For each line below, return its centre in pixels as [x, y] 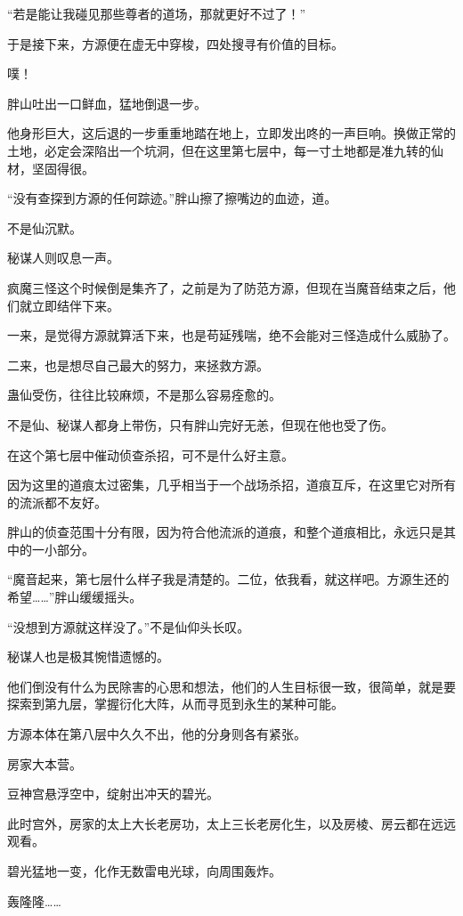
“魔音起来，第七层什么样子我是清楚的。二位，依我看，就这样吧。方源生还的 [228, 579]
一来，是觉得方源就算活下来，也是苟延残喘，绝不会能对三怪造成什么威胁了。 [231, 335]
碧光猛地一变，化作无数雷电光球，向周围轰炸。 [144, 871]
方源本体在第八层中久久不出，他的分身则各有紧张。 [157, 734]
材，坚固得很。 [51, 168]
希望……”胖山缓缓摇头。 [75, 597]
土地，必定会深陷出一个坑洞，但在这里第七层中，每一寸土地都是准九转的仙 [225, 150]
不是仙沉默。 [45, 227]
